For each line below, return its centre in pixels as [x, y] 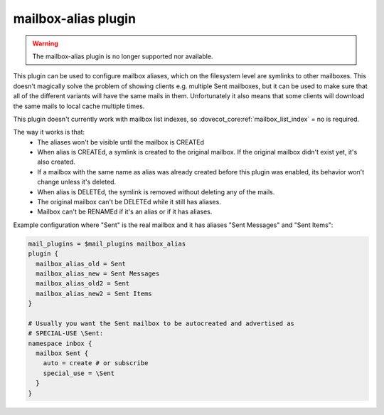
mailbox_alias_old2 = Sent [83, 284]
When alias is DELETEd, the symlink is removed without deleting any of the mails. [156, 191]
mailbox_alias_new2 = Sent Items [94, 293]
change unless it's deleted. [77, 182]
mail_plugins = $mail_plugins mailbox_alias [107, 243]
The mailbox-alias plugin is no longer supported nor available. [123, 56]
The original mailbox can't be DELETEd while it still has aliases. [129, 202]
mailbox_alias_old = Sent [81, 264]
